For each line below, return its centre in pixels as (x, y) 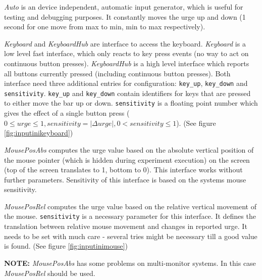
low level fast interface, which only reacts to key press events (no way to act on (126, 53)
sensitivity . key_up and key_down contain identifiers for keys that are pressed (127, 93)
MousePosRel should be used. (50, 273)
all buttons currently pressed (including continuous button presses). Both (117, 73)
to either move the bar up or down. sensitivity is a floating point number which (131, 103)
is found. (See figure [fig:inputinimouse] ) (66, 246)
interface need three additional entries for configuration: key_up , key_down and (126, 83)
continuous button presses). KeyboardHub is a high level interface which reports (127, 63)
